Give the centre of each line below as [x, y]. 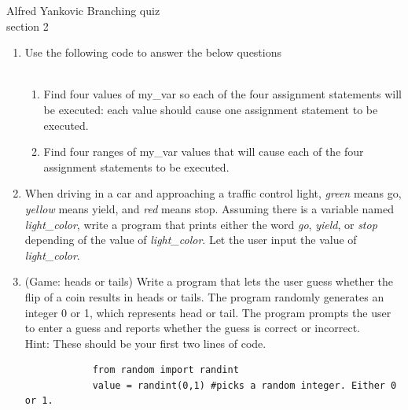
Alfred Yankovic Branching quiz [83, 10]
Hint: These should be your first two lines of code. [145, 343]
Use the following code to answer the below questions [153, 52]
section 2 [28, 26]
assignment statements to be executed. [136, 166]
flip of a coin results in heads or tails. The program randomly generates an [204, 296]
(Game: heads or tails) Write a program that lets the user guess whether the [209, 281]
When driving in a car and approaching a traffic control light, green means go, [213, 193]
